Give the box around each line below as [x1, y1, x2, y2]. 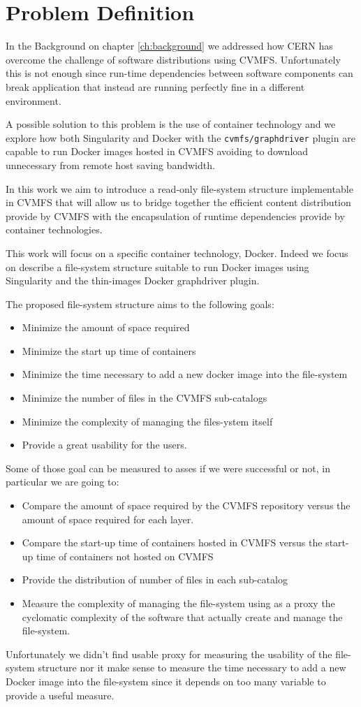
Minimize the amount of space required [22, 320, 190, 335]
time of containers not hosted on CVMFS [36, 548, 214, 563]
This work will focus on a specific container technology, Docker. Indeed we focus [6, 245, 348, 260]
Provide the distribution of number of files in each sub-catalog [22, 572, 288, 587]
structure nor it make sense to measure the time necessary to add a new [38, 660, 346, 675]
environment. [6, 93, 61, 108]
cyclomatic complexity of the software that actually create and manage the [22, 609, 343, 624]
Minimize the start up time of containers [22, 343, 196, 358]
